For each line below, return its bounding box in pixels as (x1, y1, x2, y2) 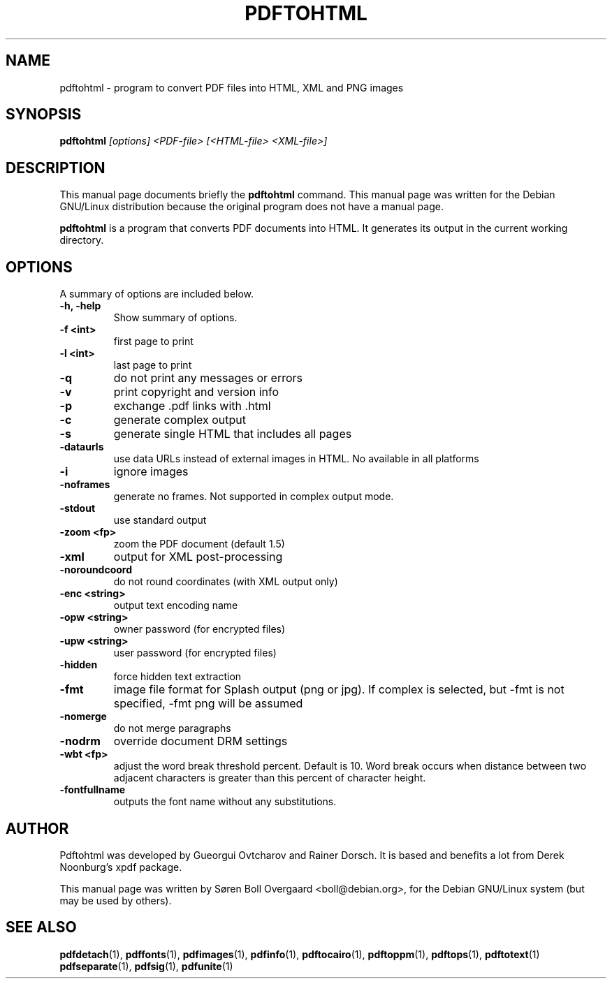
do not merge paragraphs (113, 722, 231, 735)
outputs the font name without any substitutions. (113, 795, 337, 808)
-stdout (59, 502, 96, 515)
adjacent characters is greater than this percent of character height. (113, 772, 426, 784)
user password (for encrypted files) (113, 647, 277, 659)
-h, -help (59, 300, 101, 312)
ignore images (113, 464, 189, 479)
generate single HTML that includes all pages (113, 427, 352, 441)
